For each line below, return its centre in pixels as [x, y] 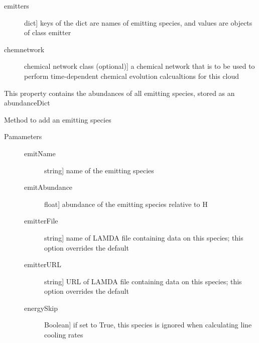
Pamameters [23, 136]
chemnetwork [24, 49]
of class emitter [48, 32]
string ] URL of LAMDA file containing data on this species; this [143, 281]
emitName [40, 153]
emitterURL [43, 264]
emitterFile [41, 221]
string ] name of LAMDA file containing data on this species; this [144, 237]
